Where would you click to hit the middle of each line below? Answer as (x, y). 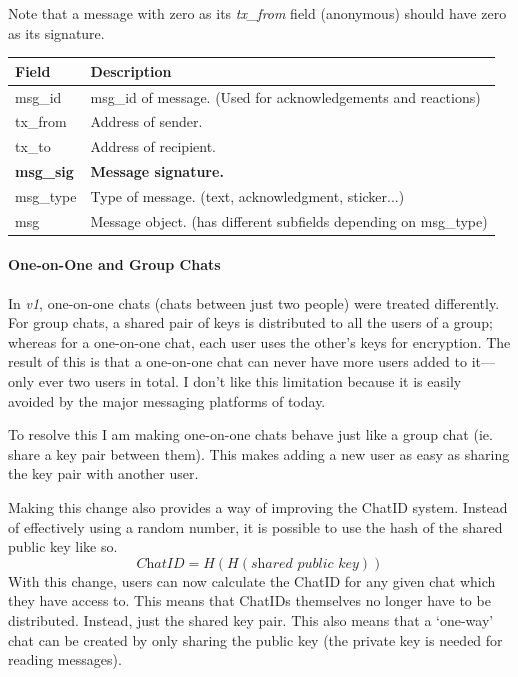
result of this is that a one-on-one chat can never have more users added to (237, 361)
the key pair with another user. (103, 473)
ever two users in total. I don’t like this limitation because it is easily (250, 381)
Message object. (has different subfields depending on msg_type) (289, 220)
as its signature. (56, 32)
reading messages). (65, 659)
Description (131, 70)
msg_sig (44, 171)
